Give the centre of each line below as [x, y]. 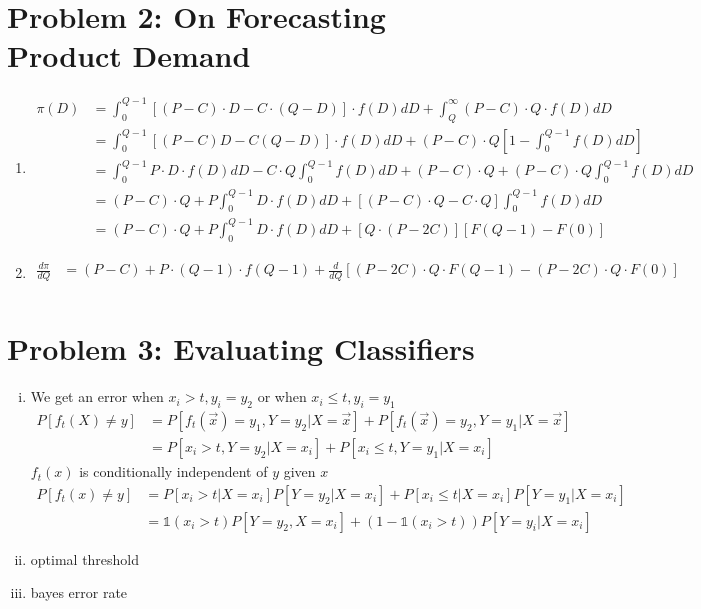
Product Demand [129, 55]
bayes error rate [79, 592]
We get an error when [97, 396]
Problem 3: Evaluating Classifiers [241, 348]
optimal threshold [85, 558]
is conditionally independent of [173, 471]
